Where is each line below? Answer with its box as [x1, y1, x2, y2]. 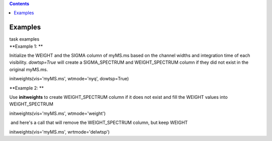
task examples [9, 36, 40, 42]
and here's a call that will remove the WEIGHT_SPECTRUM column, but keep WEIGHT [10, 119, 188, 125]
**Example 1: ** [9, 43, 43, 49]
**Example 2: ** [9, 85, 44, 91]
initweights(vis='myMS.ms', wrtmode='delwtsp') [9, 128, 110, 135]
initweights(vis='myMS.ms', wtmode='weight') [9, 110, 106, 116]
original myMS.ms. [9, 66, 48, 72]
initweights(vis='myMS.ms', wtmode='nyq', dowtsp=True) [9, 76, 129, 82]
